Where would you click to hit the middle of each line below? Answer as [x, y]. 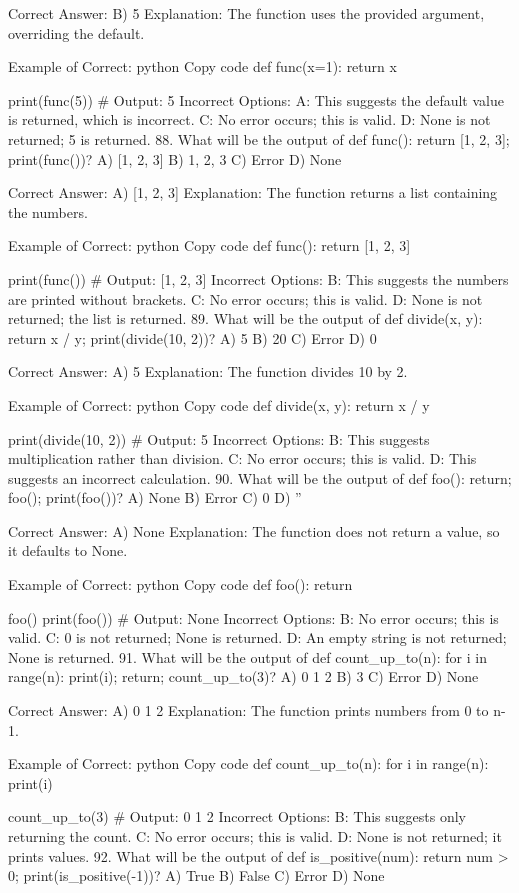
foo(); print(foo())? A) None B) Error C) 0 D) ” [155, 497]
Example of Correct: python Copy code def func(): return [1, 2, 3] [209, 245]
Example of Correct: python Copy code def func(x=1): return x [202, 66]
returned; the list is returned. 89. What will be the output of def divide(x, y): [245, 318]
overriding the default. [76, 32]
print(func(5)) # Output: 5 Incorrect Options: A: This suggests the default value [256, 99]
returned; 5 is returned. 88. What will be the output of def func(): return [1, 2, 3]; [259, 138]
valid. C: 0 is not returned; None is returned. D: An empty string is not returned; [257, 637]
